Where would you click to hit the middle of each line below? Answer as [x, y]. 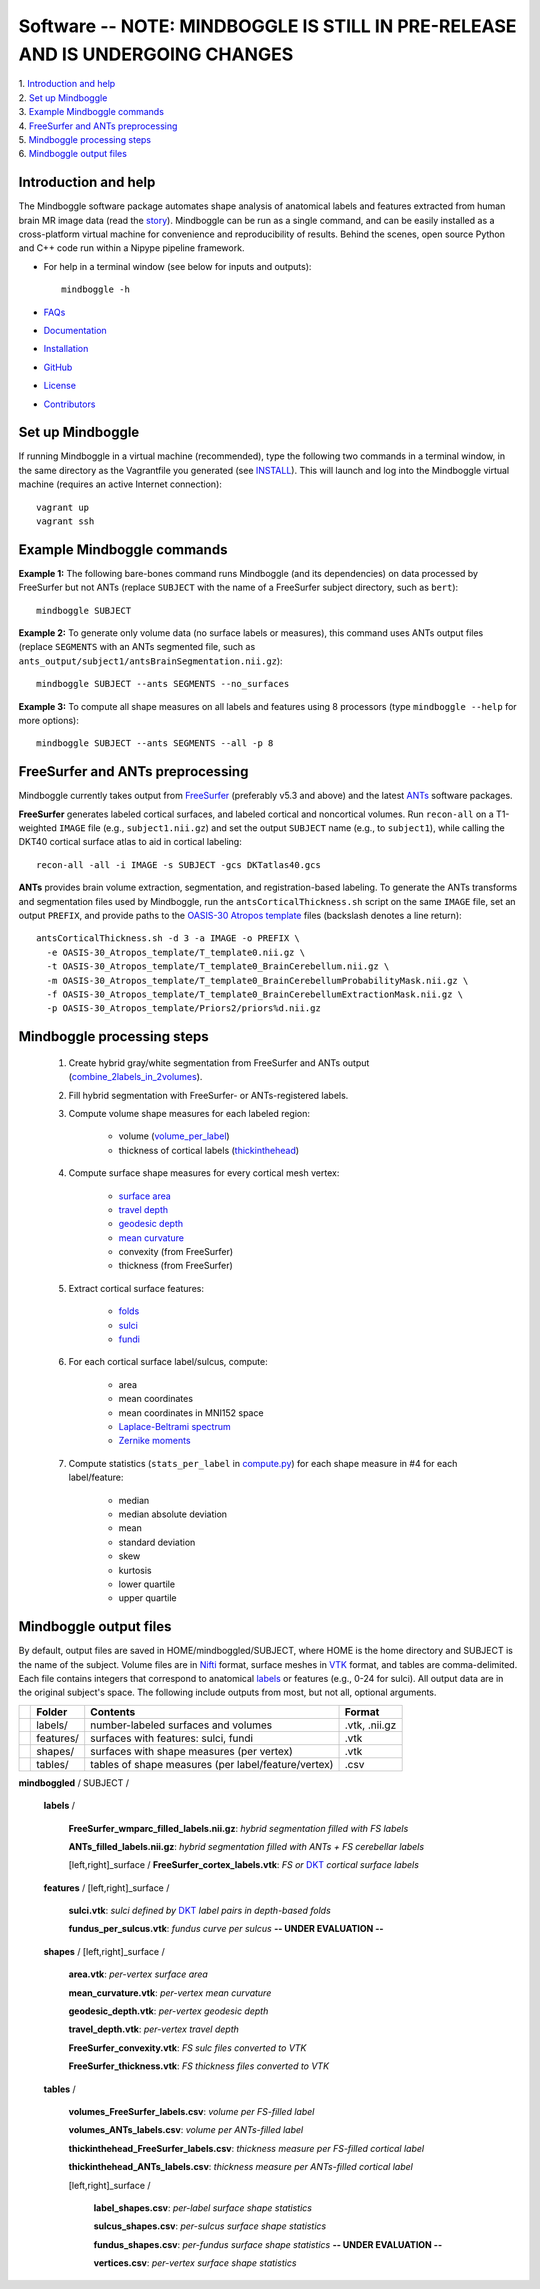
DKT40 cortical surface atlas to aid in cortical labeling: [130, 842]
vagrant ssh [65, 521]
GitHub [58, 367]
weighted [37, 828]
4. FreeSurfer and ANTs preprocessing [98, 126]
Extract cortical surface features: [136, 1288]
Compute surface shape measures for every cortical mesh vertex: [204, 1173]
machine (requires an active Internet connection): [120, 484]
